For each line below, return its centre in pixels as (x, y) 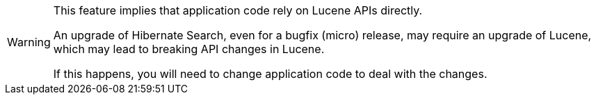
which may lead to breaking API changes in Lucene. (189, 49)
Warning (29, 42)
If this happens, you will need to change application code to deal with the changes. (270, 74)
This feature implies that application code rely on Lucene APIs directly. (238, 10)
